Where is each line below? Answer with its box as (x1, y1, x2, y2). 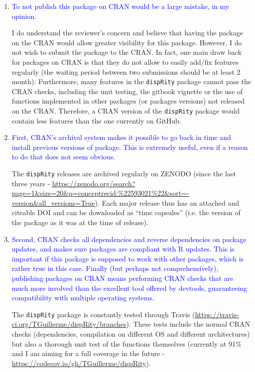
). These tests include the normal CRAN (126, 319, 250, 329)
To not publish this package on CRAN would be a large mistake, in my (11, 1, 230, 11)
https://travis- (195, 309, 239, 319)
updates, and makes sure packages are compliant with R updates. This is (11, 244, 235, 254)
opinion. (11, 10, 36, 21)
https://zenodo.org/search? (52, 178, 135, 188)
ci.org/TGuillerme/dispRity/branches (11, 319, 127, 329)
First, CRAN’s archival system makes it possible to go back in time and (11, 132, 231, 142)
